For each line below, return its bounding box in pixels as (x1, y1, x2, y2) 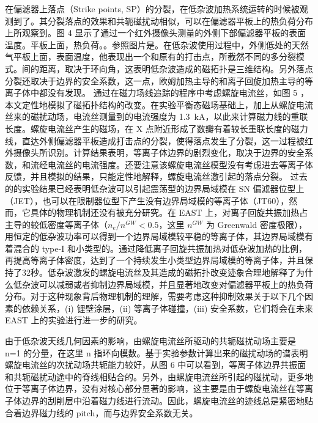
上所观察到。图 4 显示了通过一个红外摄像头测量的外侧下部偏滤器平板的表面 (5, 26, 306, 39)
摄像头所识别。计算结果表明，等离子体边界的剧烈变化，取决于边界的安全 (13, 146, 305, 159)
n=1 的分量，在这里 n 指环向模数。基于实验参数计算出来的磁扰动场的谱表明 (5, 346, 308, 359)
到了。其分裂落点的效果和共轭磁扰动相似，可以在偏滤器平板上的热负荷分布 (13, 14, 313, 27)
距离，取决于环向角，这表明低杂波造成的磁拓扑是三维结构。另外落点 (39, 62, 313, 75)
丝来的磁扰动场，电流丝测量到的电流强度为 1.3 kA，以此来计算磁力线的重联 (5, 110, 308, 123)
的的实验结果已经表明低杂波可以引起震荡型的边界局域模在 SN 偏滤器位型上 (5, 182, 305, 194)
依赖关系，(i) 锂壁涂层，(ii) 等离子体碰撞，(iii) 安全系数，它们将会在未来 (21, 301, 314, 314)
